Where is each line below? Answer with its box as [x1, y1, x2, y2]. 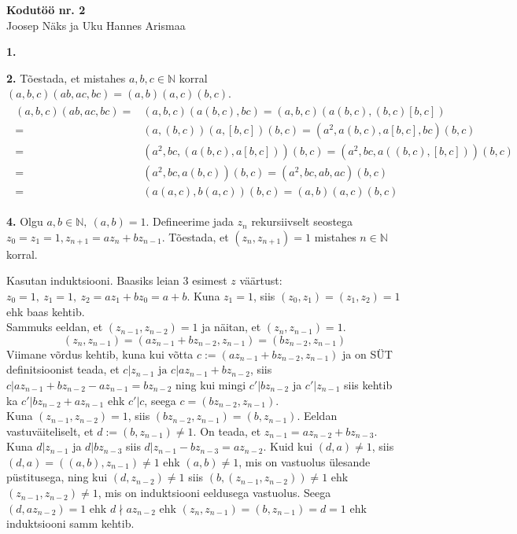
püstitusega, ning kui [6, 469, 108, 485]
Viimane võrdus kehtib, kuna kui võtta [6, 345, 194, 362]
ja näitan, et [201, 319, 261, 335]
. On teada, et [193, 422, 261, 439]
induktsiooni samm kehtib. [6, 515, 135, 532]
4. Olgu [6, 213, 43, 230]
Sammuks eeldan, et [6, 319, 103, 335]
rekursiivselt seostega [251, 213, 353, 230]
